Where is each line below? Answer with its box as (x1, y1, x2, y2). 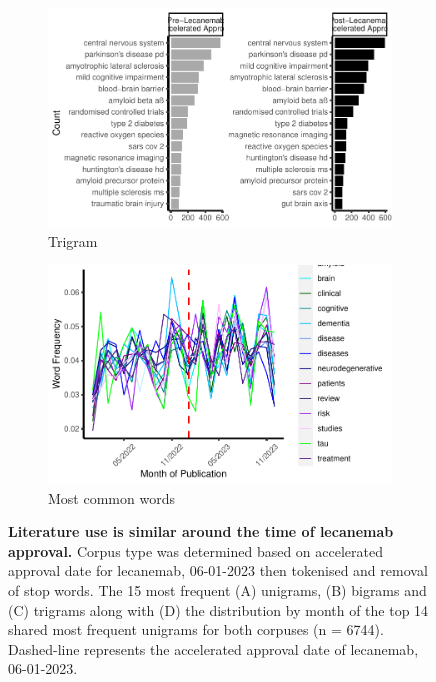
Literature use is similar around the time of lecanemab (8, 521, 394, 542)
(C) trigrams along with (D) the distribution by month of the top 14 (8, 599, 429, 620)
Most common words (48, 487, 175, 508)
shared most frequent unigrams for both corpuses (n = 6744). (8, 619, 384, 640)
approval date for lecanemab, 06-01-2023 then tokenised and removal (8, 560, 428, 581)
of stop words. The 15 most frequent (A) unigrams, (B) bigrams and (8, 579, 427, 600)
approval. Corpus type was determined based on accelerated (8, 540, 383, 561)
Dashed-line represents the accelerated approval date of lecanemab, (8, 638, 419, 659)
